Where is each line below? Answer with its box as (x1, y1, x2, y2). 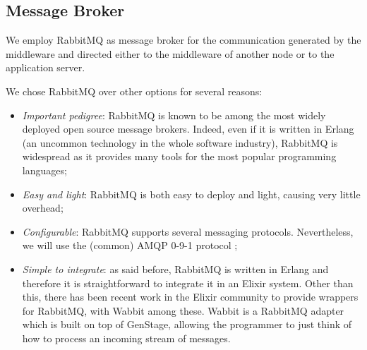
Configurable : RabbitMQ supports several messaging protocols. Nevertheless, (22, 224, 354, 239)
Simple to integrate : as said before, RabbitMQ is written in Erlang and (22, 261, 329, 276)
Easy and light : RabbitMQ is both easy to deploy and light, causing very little (22, 186, 361, 201)
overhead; (22, 200, 64, 215)
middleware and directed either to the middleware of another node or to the (6, 46, 335, 61)
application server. (6, 60, 85, 75)
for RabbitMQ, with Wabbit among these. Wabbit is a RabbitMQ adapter (22, 303, 344, 318)
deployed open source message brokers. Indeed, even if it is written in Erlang (22, 121, 354, 136)
